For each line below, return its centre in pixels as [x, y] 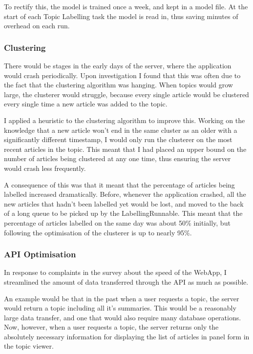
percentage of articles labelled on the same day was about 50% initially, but [117, 222]
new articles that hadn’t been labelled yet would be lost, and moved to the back [124, 203]
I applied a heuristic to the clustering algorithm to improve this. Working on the [125, 120]
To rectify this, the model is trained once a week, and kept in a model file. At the [126, 6]
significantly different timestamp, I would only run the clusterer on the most [118, 139]
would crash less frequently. [45, 168]
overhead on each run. [37, 26]
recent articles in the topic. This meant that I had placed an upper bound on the [125, 149]
